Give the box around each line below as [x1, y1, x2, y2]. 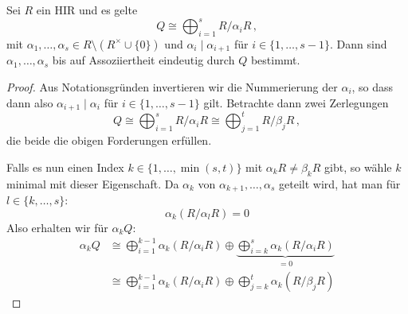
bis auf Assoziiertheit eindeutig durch [52, 52, 235, 68]
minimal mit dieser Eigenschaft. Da [6, 175, 179, 192]
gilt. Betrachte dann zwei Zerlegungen [203, 94, 389, 110]
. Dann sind [330, 35, 387, 52]
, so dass [351, 78, 394, 95]
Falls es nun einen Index [6, 158, 124, 175]
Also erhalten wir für [6, 219, 108, 235]
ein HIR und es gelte [36, 2, 138, 17]
